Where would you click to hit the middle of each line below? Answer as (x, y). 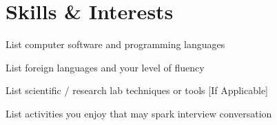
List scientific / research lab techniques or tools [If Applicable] (137, 90)
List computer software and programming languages (115, 44)
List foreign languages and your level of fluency (105, 67)
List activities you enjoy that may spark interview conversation (139, 113)
